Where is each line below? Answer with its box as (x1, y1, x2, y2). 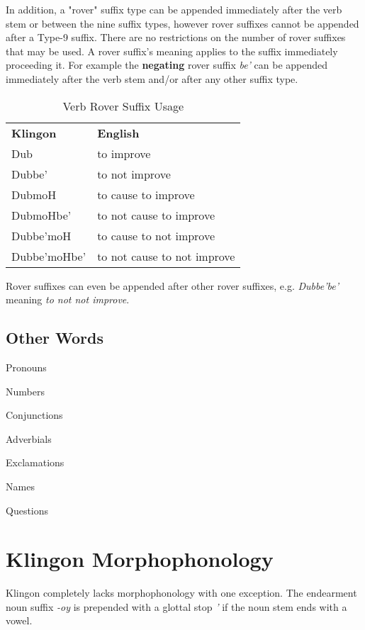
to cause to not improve (97, 227, 215, 244)
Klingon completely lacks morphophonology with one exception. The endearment (6, 585, 357, 600)
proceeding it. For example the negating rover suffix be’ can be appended (6, 57, 328, 72)
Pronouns (6, 359, 47, 374)
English (97, 124, 140, 141)
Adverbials (6, 431, 52, 446)
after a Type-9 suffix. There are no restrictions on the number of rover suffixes (6, 30, 346, 45)
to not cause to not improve (97, 247, 235, 264)
